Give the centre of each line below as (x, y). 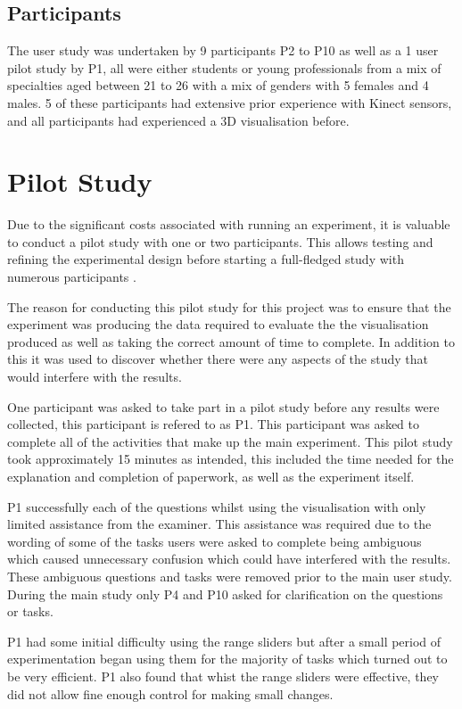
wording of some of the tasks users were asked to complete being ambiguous (214, 541)
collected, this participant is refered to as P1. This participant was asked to (214, 424)
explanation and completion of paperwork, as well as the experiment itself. (211, 477)
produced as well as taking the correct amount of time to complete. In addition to (231, 341)
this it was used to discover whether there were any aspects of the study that (218, 359)
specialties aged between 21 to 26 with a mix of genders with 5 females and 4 (218, 85)
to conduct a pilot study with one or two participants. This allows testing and (220, 241)
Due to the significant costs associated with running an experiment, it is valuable (229, 224)
